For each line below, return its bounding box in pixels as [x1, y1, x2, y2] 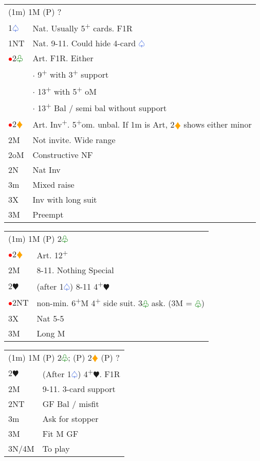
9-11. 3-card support [42, 382, 116, 395]
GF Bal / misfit [42, 397, 99, 410]
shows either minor [183, 118, 252, 131]
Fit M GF [42, 427, 79, 439]
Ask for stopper [42, 412, 99, 424]
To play [42, 442, 70, 454]
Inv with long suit [32, 193, 97, 205]
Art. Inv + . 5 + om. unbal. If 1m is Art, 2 [32, 117, 175, 131]
